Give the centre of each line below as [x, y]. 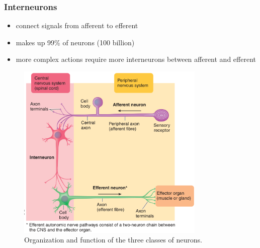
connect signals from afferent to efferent [77, 25]
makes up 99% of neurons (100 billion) [75, 42]
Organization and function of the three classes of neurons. [113, 240]
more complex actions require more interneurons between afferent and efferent [136, 59]
